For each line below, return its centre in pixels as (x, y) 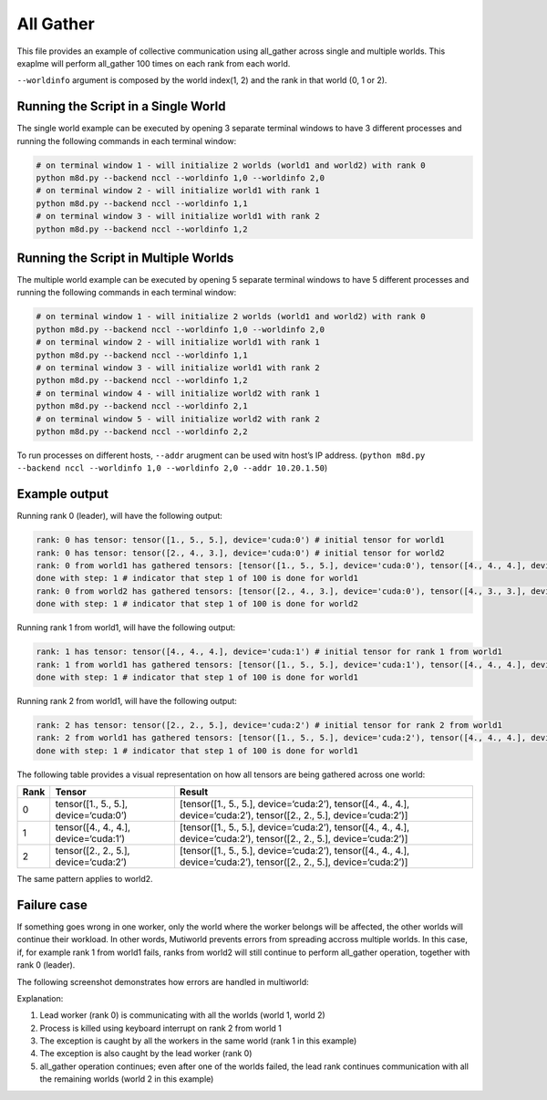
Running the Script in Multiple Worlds (125, 258)
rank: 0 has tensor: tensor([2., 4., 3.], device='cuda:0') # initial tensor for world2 (241, 553)
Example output (63, 494)
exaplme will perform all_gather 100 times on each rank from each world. (154, 63)
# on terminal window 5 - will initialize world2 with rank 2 (178, 419)
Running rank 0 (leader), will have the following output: (120, 516)
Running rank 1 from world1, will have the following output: (126, 628)
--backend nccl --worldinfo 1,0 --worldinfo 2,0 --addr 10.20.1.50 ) (172, 468)
